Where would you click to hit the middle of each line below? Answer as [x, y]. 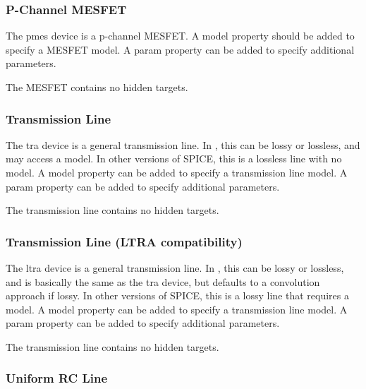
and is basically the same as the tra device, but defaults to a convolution [163, 281]
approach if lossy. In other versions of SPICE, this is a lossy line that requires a [178, 295]
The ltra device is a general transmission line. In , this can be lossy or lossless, [175, 268]
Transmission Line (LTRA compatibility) [124, 241]
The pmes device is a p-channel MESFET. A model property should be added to [180, 36]
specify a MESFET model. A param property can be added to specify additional [180, 49]
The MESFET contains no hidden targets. [97, 87]
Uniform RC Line [57, 378]
